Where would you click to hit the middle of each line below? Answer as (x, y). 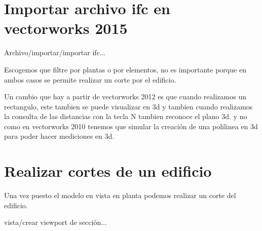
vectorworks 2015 (66, 28)
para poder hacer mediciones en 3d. (59, 136)
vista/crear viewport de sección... (55, 222)
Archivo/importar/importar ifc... (55, 52)
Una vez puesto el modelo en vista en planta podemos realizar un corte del (120, 195)
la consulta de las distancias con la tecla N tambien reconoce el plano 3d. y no (126, 116)
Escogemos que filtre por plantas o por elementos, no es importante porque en (125, 69)
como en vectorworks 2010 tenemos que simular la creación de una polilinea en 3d (131, 126)
